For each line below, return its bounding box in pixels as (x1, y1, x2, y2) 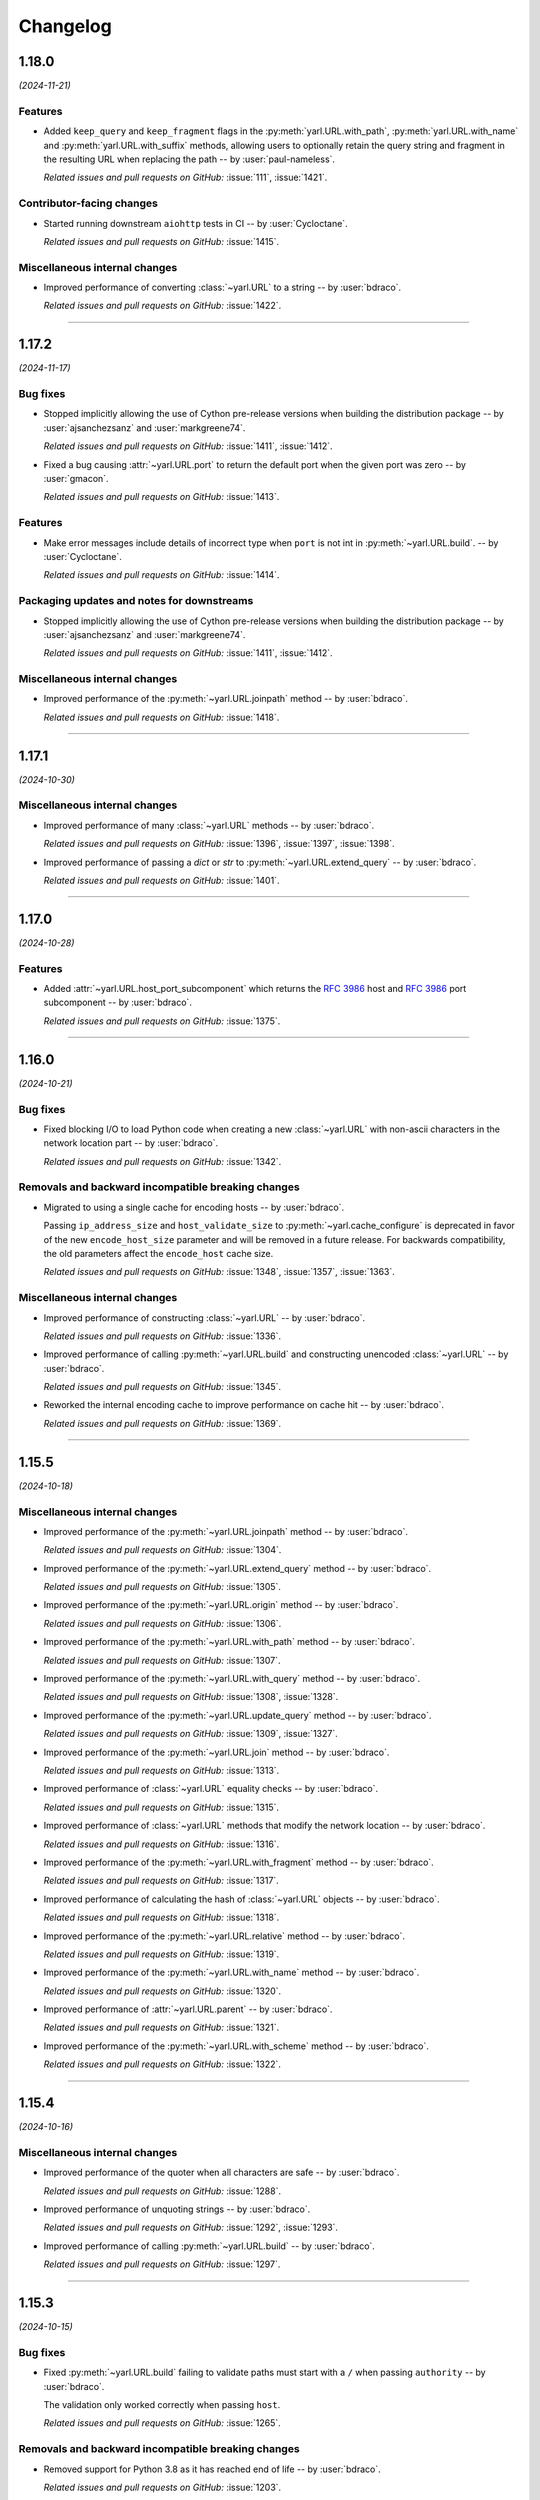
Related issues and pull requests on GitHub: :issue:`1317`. (43, 1875, 279, 1887)
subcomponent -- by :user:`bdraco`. (43, 996, 192, 1009)
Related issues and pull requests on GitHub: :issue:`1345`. (43, 1381, 282, 1393)
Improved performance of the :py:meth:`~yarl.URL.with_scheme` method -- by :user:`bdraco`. (43, 2040, 429, 2052)
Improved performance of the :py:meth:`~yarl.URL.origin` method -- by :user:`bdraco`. (43, 1599, 399, 1611)
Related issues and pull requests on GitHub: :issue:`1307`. (43, 1654, 281, 1666)
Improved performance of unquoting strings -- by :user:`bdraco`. (43, 2203, 311, 2215)
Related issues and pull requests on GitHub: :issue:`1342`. (43, 1155, 282, 1167)
